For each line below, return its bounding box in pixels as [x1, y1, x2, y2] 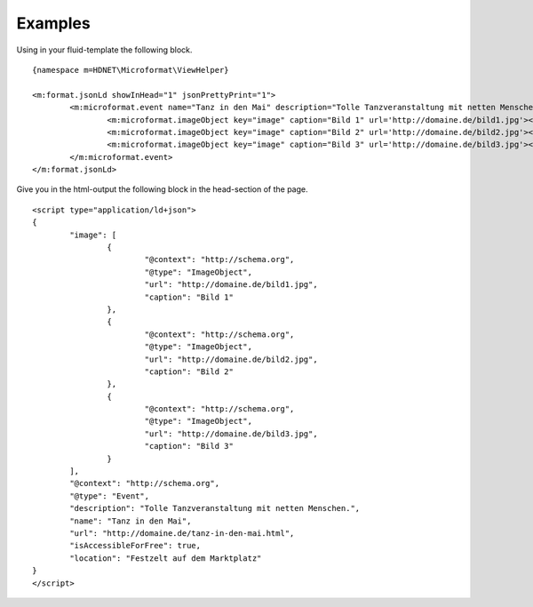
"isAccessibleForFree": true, [69, 540, 202, 551]
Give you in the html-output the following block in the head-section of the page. [16, 184, 308, 195]
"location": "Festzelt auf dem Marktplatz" [69, 553, 262, 563]
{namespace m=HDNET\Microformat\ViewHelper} [32, 65, 230, 75]
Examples [16, 13, 91, 33]
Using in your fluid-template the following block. [16, 44, 193, 55]
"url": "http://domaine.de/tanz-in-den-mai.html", [69, 529, 295, 538]
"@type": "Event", [69, 491, 150, 501]
